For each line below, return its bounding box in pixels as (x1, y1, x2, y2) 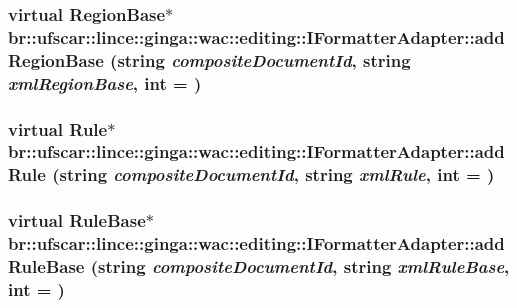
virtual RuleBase (8, 208, 146, 233)
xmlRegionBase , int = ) (8, 70, 202, 95)
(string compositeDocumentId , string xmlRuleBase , (90, 254, 510, 279)
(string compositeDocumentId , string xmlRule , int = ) (52, 162, 495, 187)
